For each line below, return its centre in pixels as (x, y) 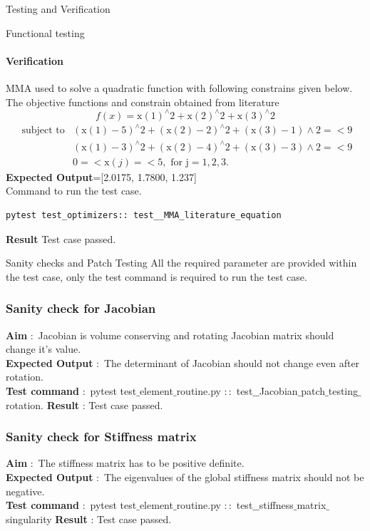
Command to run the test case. (74, 191)
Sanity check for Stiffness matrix (101, 437)
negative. (25, 491)
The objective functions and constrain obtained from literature (143, 102)
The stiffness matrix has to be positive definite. (141, 463)
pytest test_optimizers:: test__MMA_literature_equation (144, 215)
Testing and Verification (58, 9)
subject (37, 131)
